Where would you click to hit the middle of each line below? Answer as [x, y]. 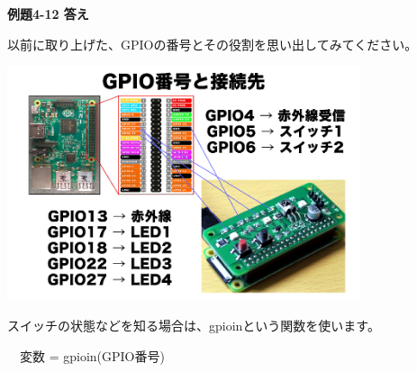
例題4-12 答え [48, 14]
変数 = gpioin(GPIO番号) [92, 355]
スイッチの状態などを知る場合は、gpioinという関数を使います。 [194, 326]
